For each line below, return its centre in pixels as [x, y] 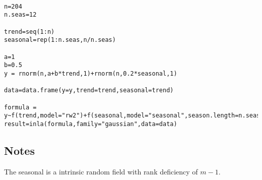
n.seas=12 [20, 15]
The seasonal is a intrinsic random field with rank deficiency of [101, 171]
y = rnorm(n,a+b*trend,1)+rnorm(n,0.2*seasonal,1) [91, 73]
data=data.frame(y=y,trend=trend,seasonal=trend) [89, 91]
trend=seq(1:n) [29, 32]
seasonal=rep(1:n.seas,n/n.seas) [60, 40]
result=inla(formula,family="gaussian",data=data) [91, 124]
